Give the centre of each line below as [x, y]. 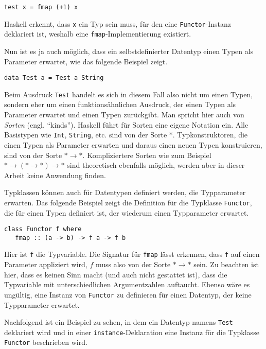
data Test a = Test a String [54, 78]
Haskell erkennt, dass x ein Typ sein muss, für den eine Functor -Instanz [118, 23]
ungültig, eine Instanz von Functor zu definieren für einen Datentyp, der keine [128, 294]
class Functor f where [43, 229]
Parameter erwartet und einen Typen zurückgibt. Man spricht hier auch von [124, 115]
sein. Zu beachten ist [226, 264]
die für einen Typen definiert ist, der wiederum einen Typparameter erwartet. [127, 212]
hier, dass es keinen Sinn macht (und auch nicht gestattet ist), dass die [116, 274]
